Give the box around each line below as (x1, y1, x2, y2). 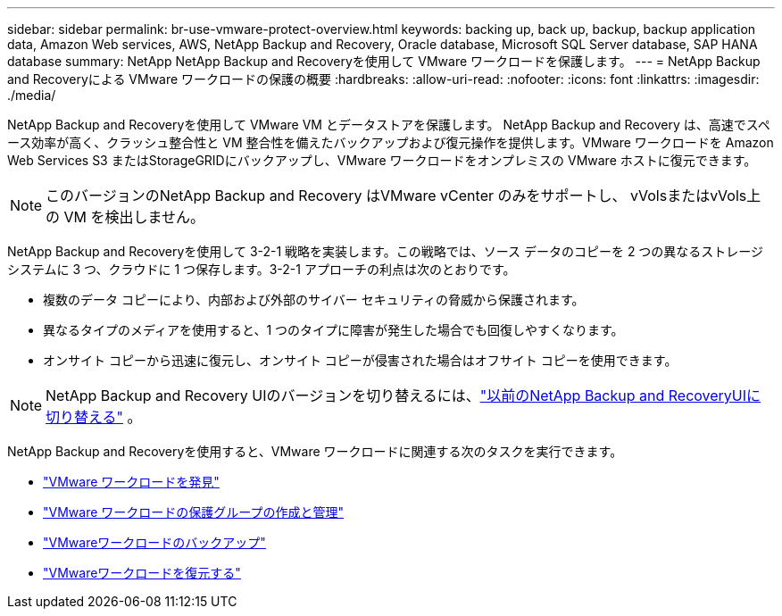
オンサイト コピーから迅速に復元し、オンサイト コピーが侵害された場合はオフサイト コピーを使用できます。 (43, 353, 678, 368)
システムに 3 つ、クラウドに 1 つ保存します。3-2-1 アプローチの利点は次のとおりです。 (7, 262, 516, 277)
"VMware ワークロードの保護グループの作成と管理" (43, 504, 344, 520)
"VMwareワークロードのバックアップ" (43, 535, 266, 550)
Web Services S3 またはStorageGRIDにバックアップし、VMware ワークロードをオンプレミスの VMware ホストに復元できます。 (7, 153, 757, 168)
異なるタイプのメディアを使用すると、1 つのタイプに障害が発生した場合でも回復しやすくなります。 (43, 322, 624, 337)
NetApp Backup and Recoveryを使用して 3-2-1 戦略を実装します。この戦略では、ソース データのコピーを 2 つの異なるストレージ (7, 244, 764, 259)
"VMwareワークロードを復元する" (43, 565, 241, 580)
